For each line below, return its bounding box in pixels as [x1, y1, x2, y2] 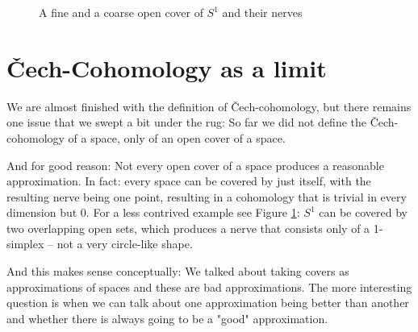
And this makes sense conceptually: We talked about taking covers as [6, 263, 349, 280]
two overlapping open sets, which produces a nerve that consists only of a [6, 219, 370, 236]
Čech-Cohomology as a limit [6, 51, 327, 84]
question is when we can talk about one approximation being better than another [6, 294, 409, 311]
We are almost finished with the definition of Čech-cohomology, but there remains [6, 98, 412, 114]
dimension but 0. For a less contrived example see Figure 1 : [6, 204, 300, 221]
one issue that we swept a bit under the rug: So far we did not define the [6, 114, 366, 131]
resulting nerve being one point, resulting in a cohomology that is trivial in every [6, 188, 407, 205]
